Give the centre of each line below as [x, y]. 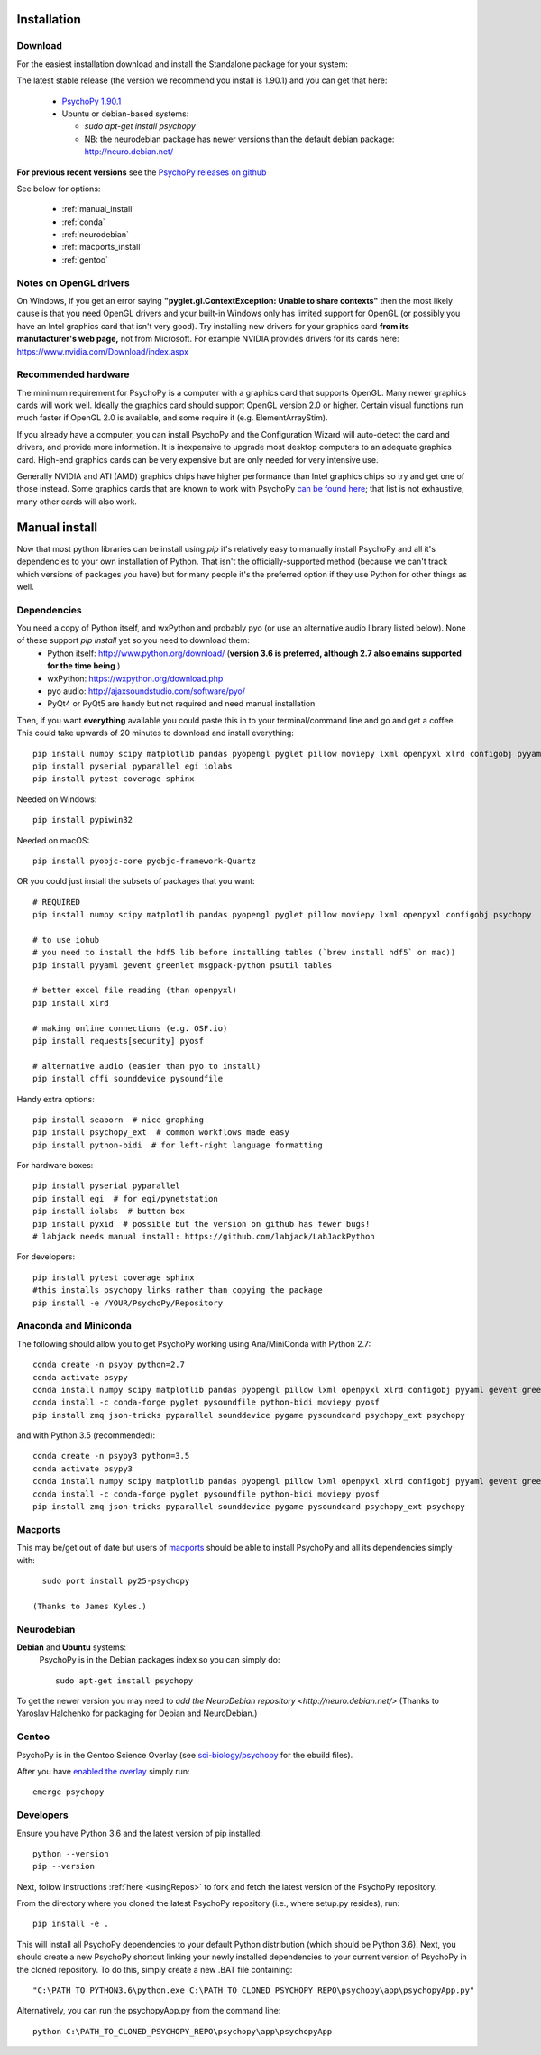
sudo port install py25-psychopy [116, 1580]
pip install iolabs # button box [109, 1212]
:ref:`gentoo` [85, 259]
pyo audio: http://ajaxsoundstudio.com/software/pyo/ [147, 691]
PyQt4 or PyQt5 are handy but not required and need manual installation [181, 704]
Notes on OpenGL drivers [73, 282]
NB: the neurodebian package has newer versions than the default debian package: [239, 139]
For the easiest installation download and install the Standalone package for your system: [183, 64]
